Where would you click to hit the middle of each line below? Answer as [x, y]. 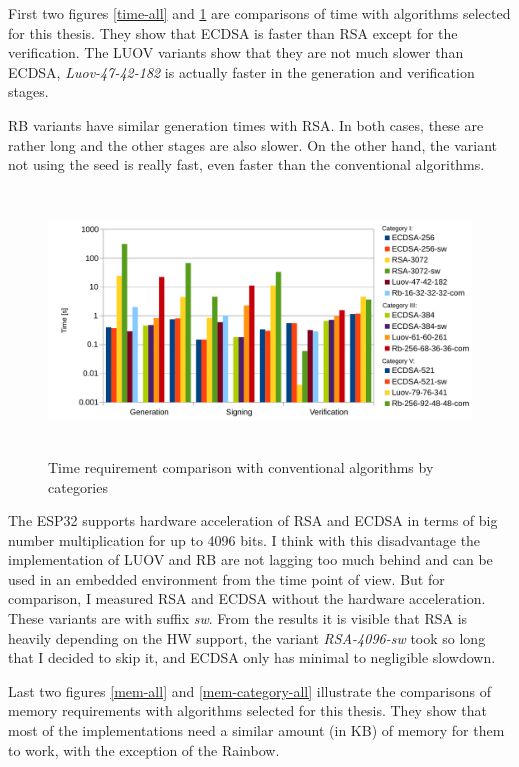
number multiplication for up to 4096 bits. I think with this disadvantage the [244, 539]
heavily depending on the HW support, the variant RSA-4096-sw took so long [247, 637]
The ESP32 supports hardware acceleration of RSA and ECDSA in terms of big [253, 520]
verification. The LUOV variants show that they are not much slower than [236, 52]
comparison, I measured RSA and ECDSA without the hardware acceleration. [247, 598]
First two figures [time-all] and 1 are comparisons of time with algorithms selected [259, 13]
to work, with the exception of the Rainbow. [144, 749]
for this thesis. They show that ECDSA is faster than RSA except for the [233, 32]
